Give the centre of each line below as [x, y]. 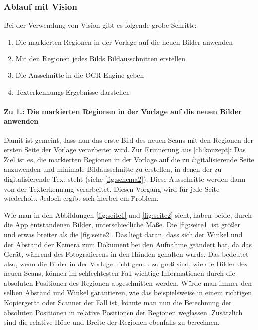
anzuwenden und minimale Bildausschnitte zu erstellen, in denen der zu [113, 169]
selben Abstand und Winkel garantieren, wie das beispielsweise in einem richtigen [128, 293]
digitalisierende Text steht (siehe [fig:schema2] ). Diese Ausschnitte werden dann [125, 178]
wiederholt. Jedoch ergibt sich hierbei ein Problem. [81, 198]
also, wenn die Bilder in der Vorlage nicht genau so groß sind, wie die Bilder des [126, 263]
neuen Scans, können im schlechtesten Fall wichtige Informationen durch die [120, 273]
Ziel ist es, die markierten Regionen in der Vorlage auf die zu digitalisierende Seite [129, 159]
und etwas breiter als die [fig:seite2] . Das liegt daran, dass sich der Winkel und [123, 234]
